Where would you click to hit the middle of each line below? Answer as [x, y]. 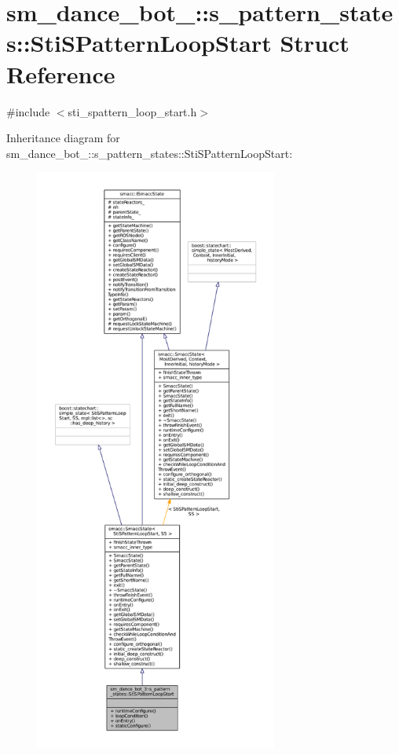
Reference [61, 73]
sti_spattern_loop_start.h [132, 111]
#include [28, 111]
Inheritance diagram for [63, 138]
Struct [315, 43]
